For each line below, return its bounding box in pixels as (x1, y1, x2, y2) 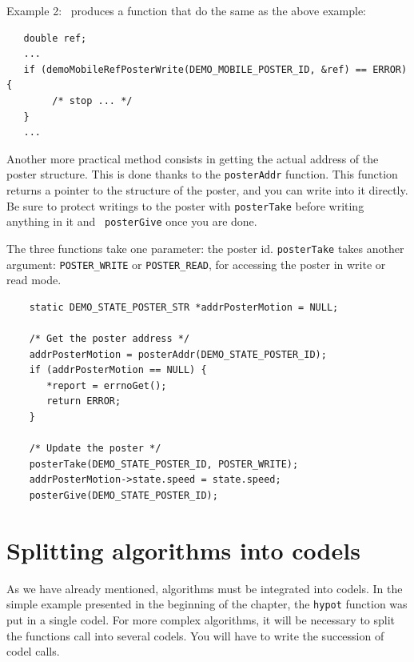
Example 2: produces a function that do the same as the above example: (6, 2, 367, 18)
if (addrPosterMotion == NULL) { (29, 364, 207, 376)
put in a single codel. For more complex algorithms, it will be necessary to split (6, 611, 396, 628)
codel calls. (6, 643, 60, 660)
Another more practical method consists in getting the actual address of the (6, 150, 379, 167)
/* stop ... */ (52, 94, 133, 106)
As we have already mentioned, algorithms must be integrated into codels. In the (6, 580, 403, 596)
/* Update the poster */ (29, 443, 161, 455)
